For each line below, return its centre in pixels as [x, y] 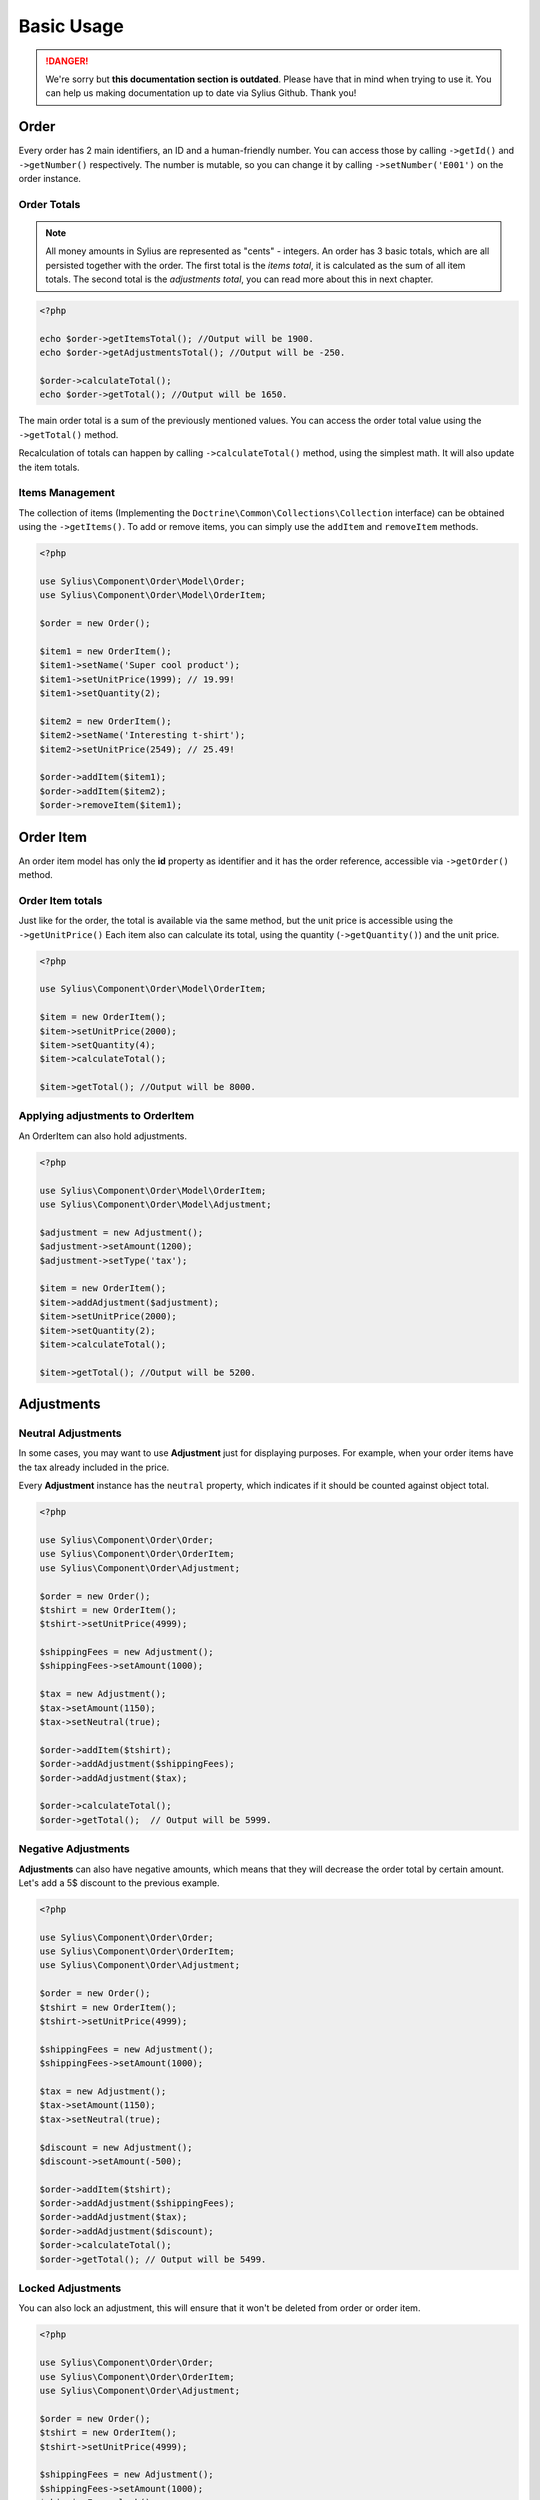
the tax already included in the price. [94, 1467]
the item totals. [49, 467]
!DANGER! [67, 61]
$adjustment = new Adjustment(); [121, 1232]
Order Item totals [60, 900]
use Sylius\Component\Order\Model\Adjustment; [155, 1204]
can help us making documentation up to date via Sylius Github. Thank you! [201, 93]
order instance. [50, 179]
